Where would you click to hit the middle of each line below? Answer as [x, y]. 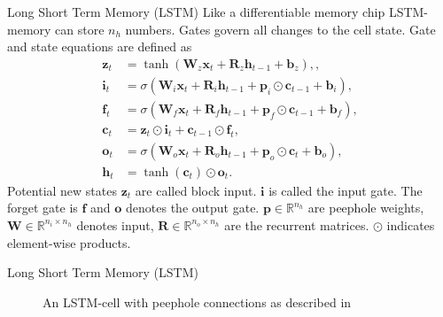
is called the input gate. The [346, 190]
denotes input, [115, 224]
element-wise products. [69, 242]
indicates [411, 224]
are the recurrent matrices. [297, 224]
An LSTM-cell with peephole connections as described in [197, 302]
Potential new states [62, 190]
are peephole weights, [366, 208]
